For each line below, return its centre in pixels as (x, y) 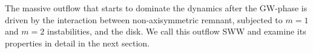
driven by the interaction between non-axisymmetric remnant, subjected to (144, 19)
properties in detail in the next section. (77, 43)
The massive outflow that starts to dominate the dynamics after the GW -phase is (156, 8)
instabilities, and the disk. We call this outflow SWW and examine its (176, 31)
